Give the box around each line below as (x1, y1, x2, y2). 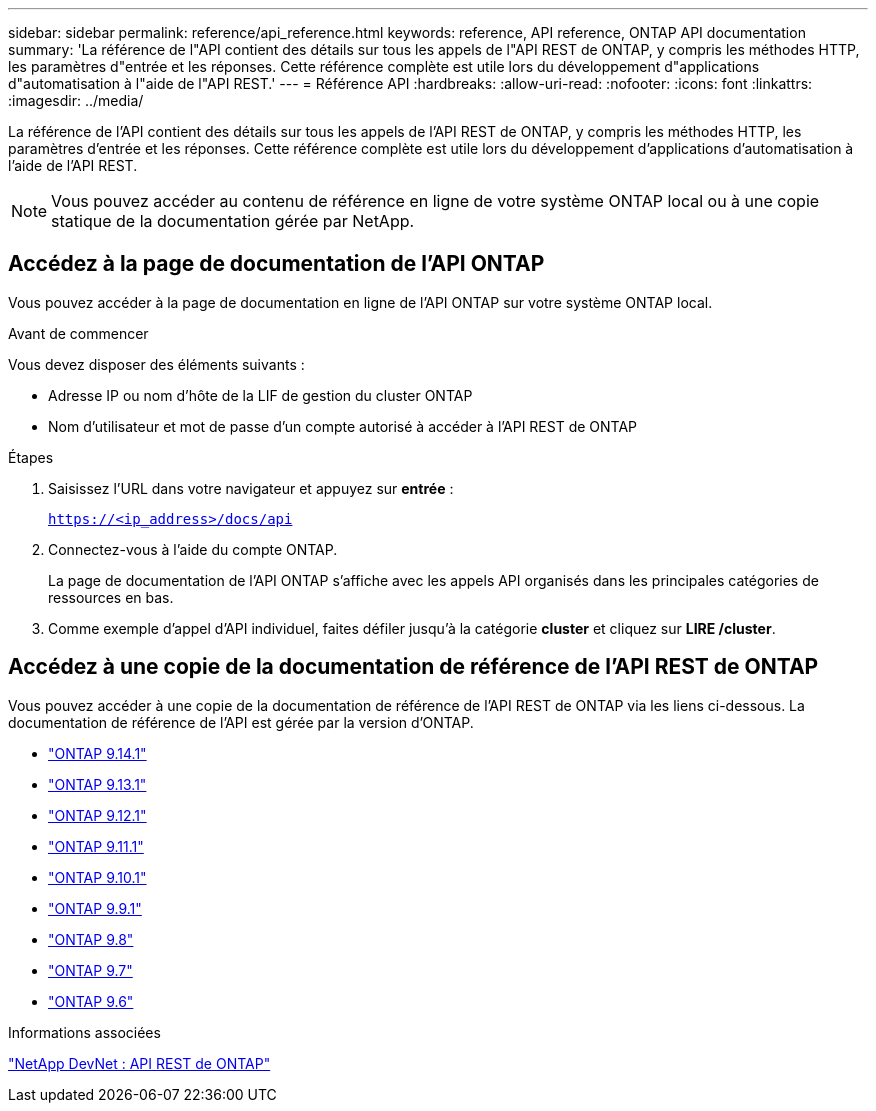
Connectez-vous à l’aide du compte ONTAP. (48, 540, 338, 558)
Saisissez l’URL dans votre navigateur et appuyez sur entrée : (48, 479, 454, 497)
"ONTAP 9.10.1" (48, 868, 147, 886)
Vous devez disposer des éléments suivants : (8, 355, 305, 373)
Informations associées (8, 1023, 161, 1041)
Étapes (8, 448, 54, 466)
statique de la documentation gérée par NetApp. (51, 211, 415, 231)
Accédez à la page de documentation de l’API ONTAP (8, 251, 545, 277)
